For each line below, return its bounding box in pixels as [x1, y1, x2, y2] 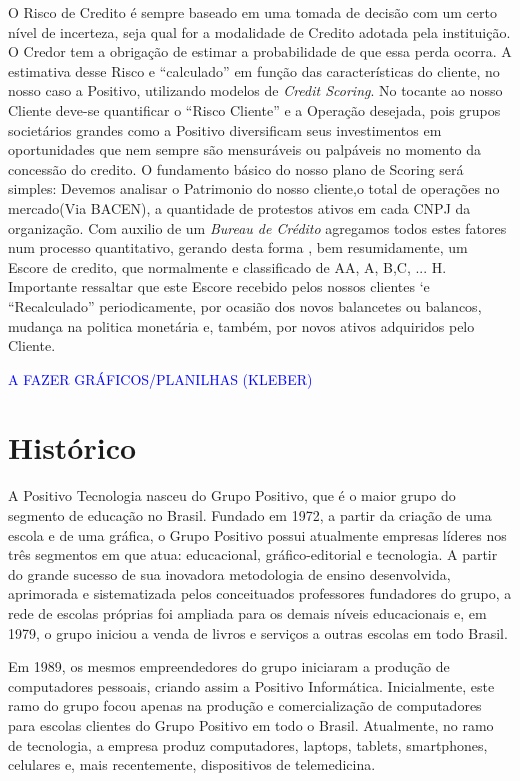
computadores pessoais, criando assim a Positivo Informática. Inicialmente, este [8, 675, 495, 696]
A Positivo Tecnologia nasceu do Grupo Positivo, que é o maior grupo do [8, 485, 456, 506]
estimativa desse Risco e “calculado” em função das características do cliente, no [8, 60, 500, 81]
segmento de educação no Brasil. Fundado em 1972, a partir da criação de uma [8, 505, 492, 525]
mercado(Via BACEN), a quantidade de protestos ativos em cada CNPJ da [8, 197, 471, 218]
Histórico [8, 427, 137, 468]
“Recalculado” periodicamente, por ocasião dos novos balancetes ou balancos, [8, 295, 482, 316]
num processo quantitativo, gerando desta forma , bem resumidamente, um [8, 237, 468, 258]
